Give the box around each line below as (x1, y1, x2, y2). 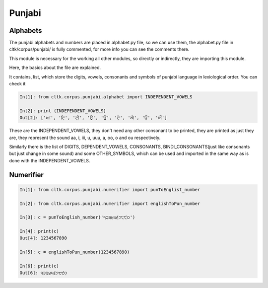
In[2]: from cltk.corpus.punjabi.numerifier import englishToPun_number (19, 201, 201, 206)
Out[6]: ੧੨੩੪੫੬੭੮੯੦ (19, 270, 67, 276)
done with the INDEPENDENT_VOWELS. (9, 157, 90, 163)
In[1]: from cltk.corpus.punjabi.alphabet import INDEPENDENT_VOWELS (19, 94, 193, 99)
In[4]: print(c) (19, 228, 60, 234)
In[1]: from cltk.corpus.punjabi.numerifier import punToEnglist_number (19, 187, 201, 192)
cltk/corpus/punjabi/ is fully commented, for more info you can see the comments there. (9, 46, 190, 52)
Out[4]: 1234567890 (19, 235, 67, 241)
